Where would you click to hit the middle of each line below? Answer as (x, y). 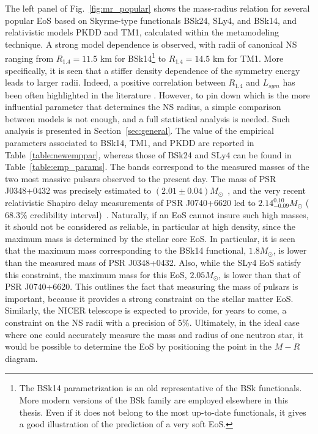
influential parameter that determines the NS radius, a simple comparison (143, 107)
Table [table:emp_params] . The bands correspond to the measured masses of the (157, 167)
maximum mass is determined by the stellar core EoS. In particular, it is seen (150, 238)
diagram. (21, 358)
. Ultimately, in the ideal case (244, 322)
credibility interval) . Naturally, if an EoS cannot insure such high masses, (169, 214)
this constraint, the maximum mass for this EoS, (96, 274)
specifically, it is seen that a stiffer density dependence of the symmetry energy (153, 70)
